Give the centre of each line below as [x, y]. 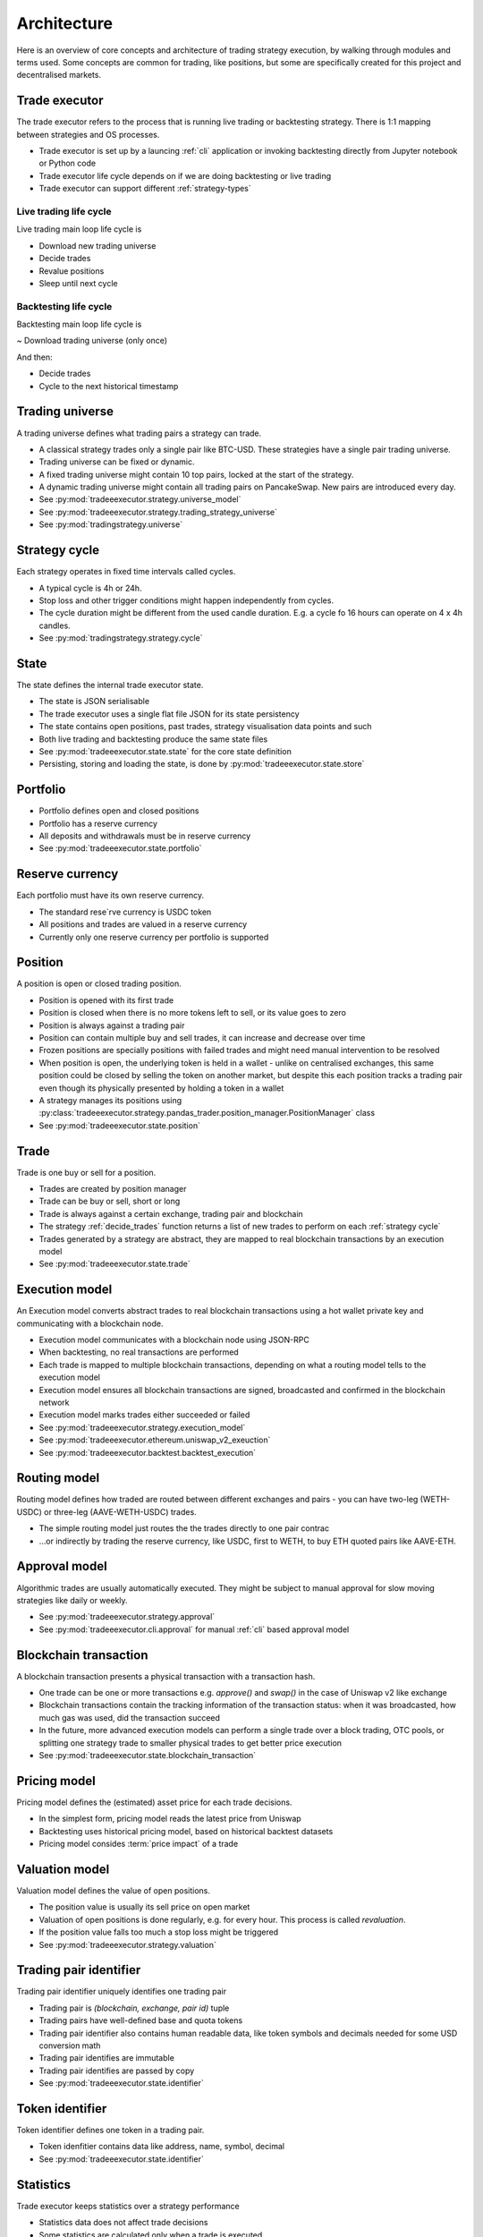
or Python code [68, 163]
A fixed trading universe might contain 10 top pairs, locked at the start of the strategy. [196, 474]
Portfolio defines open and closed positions [119, 811]
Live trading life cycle [64, 211]
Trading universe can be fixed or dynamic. [117, 462]
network [54, 1402]
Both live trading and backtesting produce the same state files [153, 739]
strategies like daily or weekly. [72, 1600]
